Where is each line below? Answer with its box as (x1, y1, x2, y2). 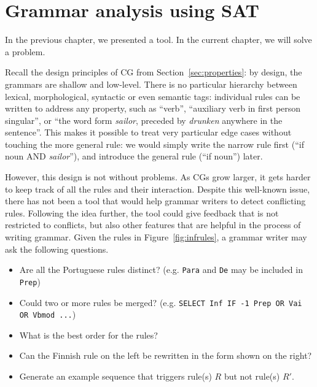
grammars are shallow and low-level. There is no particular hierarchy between (5, 77, 297, 90)
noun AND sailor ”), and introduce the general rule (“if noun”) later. (5, 150, 263, 163)
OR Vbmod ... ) (19, 308, 76, 321)
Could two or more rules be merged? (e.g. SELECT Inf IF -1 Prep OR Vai (19, 296, 302, 308)
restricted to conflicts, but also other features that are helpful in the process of (5, 218, 301, 231)
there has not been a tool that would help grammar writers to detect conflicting (5, 194, 306, 207)
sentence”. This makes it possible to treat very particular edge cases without (5, 126, 292, 139)
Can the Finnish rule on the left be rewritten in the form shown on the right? (19, 349, 312, 362)
